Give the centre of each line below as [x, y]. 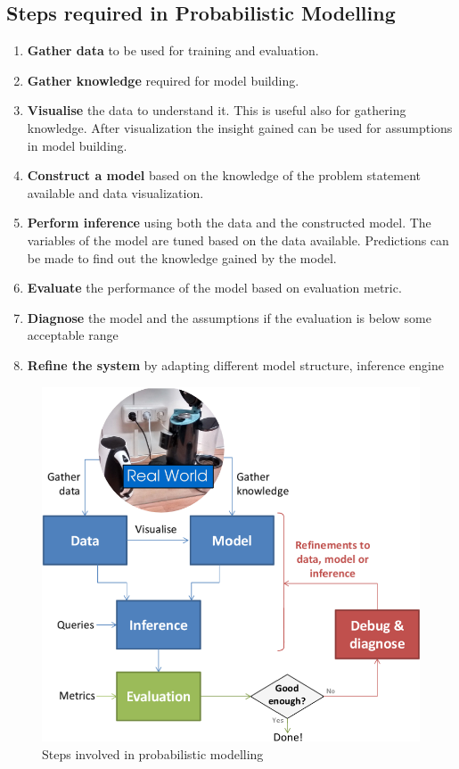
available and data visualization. [115, 192]
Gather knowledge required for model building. [163, 80]
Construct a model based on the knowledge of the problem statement [224, 175]
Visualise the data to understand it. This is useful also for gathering [217, 110]
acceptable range [73, 335]
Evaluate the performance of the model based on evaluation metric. [214, 288]
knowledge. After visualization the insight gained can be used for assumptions [240, 127]
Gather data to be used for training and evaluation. [173, 50]
